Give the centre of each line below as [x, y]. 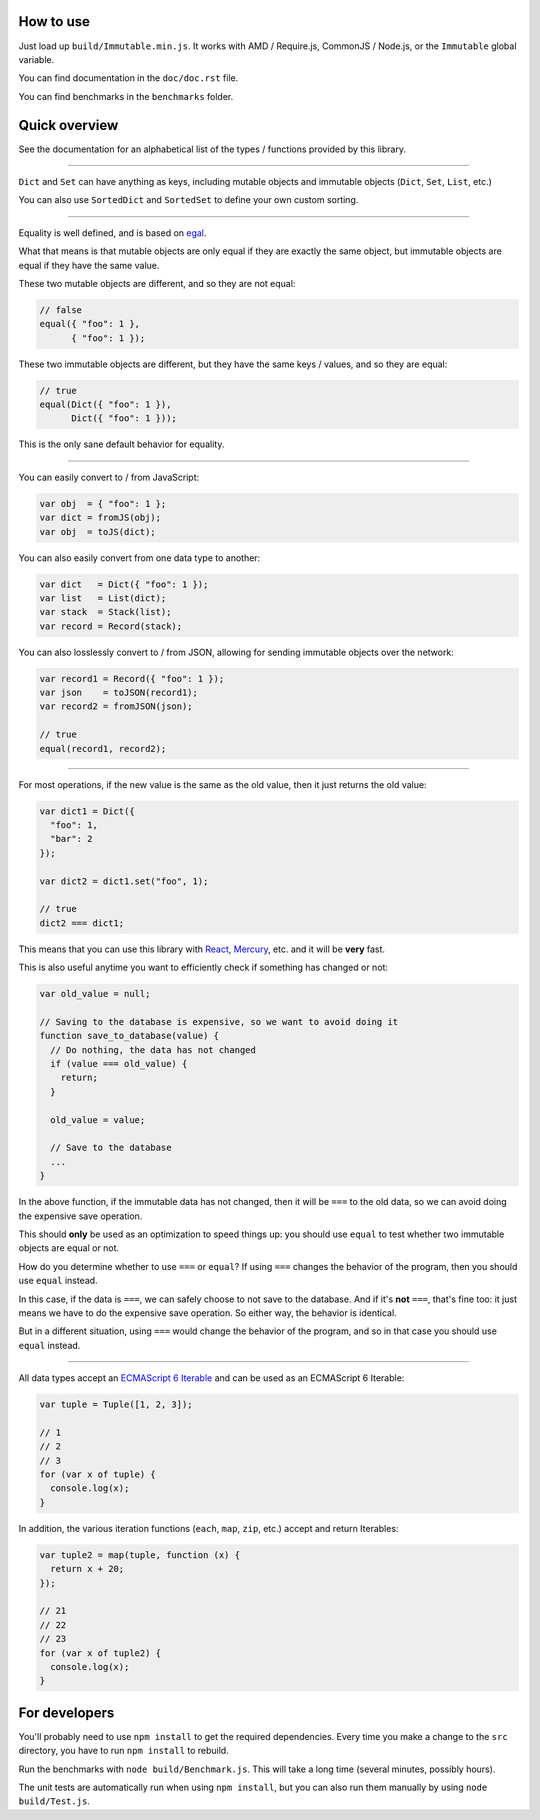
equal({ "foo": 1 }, [89, 324]
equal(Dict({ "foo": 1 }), [105, 404]
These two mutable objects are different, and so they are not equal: [157, 283]
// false [61, 309]
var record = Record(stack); [111, 626]
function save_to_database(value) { [129, 1036]
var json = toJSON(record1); [119, 693]
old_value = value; [98, 1119]
